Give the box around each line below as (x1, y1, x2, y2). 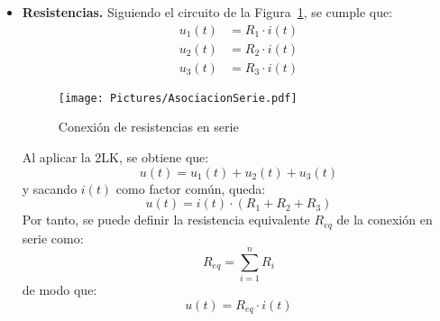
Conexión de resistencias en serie (58, 117, 239, 136)
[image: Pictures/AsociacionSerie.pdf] (58, 91, 298, 105)
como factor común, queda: (115, 179, 266, 197)
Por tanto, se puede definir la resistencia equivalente (22, 210, 310, 229)
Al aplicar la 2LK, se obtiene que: (22, 147, 209, 166)
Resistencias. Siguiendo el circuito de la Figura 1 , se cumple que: (22, 3, 393, 21)
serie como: (22, 228, 84, 247)
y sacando (22, 179, 78, 197)
